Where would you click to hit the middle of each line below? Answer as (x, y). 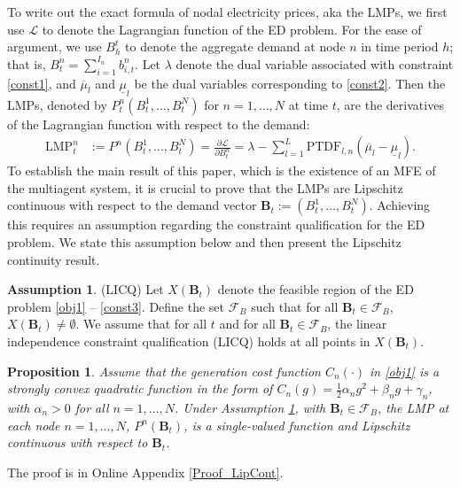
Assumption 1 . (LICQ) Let (86, 289)
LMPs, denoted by (57, 104)
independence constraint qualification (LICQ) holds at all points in (189, 341)
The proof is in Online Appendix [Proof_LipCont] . (145, 472)
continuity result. (54, 259)
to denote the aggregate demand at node (235, 46)
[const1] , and (42, 83)
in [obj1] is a (405, 371)
